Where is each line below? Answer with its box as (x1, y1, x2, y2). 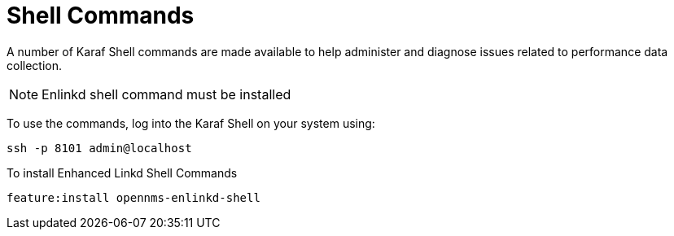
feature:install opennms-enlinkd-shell (7, 190, 260, 204)
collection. (7, 58, 63, 72)
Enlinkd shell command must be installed (42, 85, 291, 103)
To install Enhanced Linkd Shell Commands (7, 165, 238, 180)
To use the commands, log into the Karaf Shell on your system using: (7, 116, 375, 130)
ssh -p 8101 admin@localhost (7, 141, 192, 155)
